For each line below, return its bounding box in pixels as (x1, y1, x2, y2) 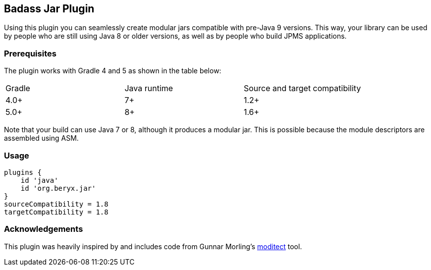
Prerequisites (4, 48, 56, 58)
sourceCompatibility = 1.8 (4, 200, 108, 208)
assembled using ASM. (4, 134, 79, 143)
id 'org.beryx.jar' (20, 184, 96, 192)
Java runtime (124, 83, 173, 94)
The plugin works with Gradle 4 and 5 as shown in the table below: (4, 66, 221, 75)
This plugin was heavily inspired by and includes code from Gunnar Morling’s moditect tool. (4, 242, 302, 251)
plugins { (4, 168, 42, 176)
